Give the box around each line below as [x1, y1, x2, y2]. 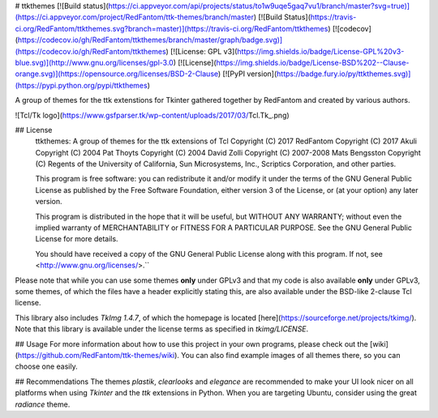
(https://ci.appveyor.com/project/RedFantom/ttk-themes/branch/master [15, 12, 255, 22]
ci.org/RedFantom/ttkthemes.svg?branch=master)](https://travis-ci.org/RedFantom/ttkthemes [15, 23, 328, 33]
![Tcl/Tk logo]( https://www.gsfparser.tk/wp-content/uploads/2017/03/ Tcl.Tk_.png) [15, 110, 290, 120]
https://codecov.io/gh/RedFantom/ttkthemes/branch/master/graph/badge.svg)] [17, 35, 283, 45]
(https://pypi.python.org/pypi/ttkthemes [15, 80, 148, 90]
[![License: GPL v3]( [170, 46, 238, 56]
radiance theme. [15, 399, 71, 409]
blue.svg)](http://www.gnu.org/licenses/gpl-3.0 [15, 58, 174, 67]
